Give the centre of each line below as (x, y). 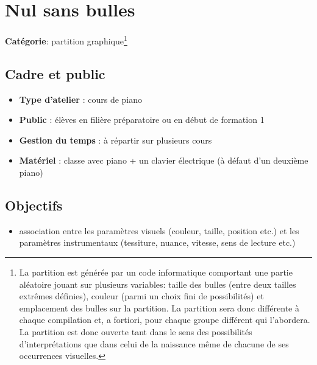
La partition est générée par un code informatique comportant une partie (156, 272)
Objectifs (34, 205)
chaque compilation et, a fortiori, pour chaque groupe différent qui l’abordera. (165, 320)
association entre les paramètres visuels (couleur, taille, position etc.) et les (159, 230)
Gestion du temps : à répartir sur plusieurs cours (116, 140)
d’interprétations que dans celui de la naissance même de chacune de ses (154, 343)
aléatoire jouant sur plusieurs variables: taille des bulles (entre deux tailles (158, 284)
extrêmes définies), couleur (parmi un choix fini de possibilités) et (141, 296)
